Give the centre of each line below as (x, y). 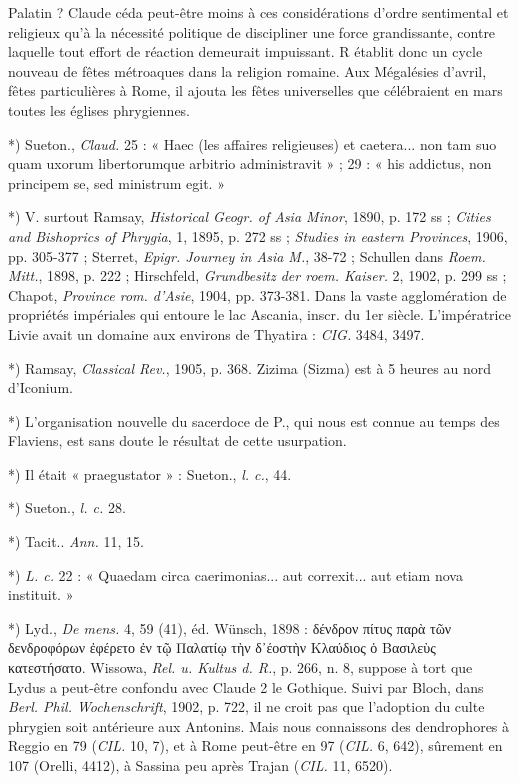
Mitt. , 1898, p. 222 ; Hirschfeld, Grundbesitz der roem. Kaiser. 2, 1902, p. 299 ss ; (257, 275)
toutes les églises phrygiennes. (99, 109)
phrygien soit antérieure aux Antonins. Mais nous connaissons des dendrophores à (259, 725)
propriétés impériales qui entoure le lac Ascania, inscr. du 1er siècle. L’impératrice (259, 314)
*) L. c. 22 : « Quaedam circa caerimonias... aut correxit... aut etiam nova (235, 574)
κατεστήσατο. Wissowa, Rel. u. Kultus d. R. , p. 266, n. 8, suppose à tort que (240, 667)
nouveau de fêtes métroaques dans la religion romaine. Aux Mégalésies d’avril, (247, 70)
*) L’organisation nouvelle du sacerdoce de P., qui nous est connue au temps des (254, 420)
